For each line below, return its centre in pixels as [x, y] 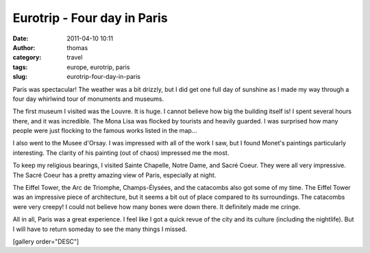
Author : [24, 47]
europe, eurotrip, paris [98, 67]
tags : [20, 67]
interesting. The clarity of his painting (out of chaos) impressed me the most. [121, 153]
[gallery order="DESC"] [46, 241]
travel [75, 58]
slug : [20, 77]
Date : [21, 38]
